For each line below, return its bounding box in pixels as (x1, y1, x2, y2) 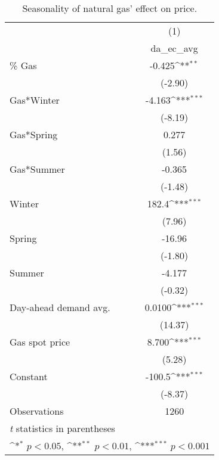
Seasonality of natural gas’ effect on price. (22, 1, 198, 15)
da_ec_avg (150, 41, 198, 55)
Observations (10, 404, 64, 418)
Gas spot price (10, 335, 70, 349)
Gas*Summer (10, 162, 65, 176)
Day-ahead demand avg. (10, 300, 110, 314)
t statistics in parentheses (10, 421, 115, 435)
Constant (10, 369, 48, 383)
